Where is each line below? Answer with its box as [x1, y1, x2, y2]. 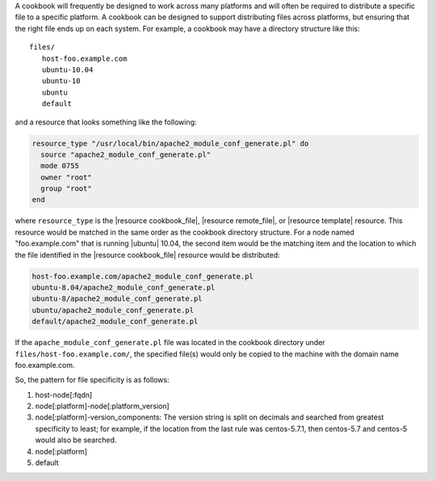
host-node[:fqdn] [35, 390, 93, 399]
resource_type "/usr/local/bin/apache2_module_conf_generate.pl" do [31, 138, 309, 148]
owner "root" [40, 172, 92, 182]
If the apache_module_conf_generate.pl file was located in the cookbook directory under [15, 338, 326, 348]
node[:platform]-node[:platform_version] [35, 401, 170, 411]
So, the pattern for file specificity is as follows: [15, 375, 170, 385]
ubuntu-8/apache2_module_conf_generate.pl [31, 294, 203, 303]
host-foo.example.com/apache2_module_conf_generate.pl [31, 272, 254, 281]
